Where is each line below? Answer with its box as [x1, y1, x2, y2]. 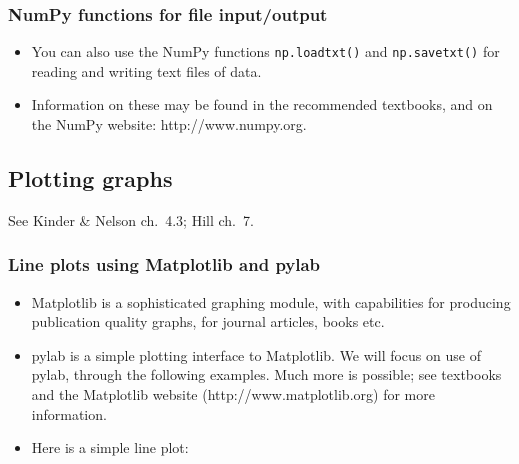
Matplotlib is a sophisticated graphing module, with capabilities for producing [31, 291, 511, 312]
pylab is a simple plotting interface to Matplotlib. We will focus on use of [31, 344, 481, 365]
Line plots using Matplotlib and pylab [8, 252, 321, 277]
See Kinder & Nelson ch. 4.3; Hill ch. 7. [8, 209, 254, 230]
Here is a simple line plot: [31, 437, 189, 458]
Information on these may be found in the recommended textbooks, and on [31, 94, 493, 115]
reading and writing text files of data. [31, 60, 262, 81]
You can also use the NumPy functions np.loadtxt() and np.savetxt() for [31, 41, 500, 62]
